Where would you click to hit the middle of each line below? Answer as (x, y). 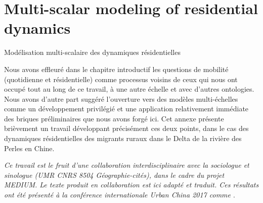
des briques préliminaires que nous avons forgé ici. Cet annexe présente (114, 118)
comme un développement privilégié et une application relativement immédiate (126, 109)
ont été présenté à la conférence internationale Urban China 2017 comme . (120, 195)
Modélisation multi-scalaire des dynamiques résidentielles (92, 52)
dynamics (37, 28)
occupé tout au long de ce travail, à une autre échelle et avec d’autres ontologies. (129, 89)
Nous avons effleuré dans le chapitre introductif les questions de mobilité (116, 69)
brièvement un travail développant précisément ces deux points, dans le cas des (126, 128)
